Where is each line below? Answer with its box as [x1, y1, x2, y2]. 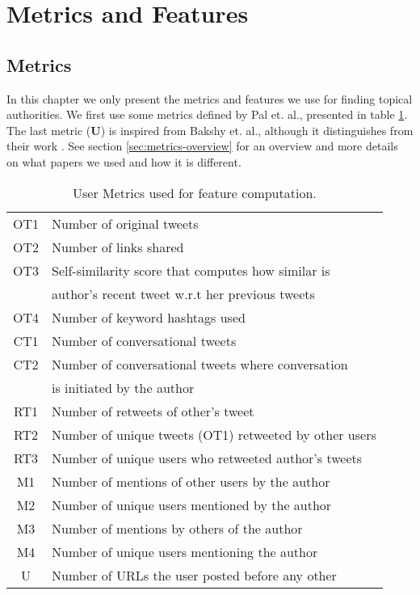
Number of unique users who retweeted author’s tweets [52, 448, 363, 467]
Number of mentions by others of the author [52, 518, 303, 538]
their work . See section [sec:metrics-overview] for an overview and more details [6, 137, 398, 154]
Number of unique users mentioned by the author [52, 495, 332, 514]
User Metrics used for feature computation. [72, 183, 317, 202]
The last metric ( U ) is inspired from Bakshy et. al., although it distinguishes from [6, 121, 414, 138]
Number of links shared [52, 237, 184, 256]
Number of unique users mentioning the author [52, 542, 318, 561]
